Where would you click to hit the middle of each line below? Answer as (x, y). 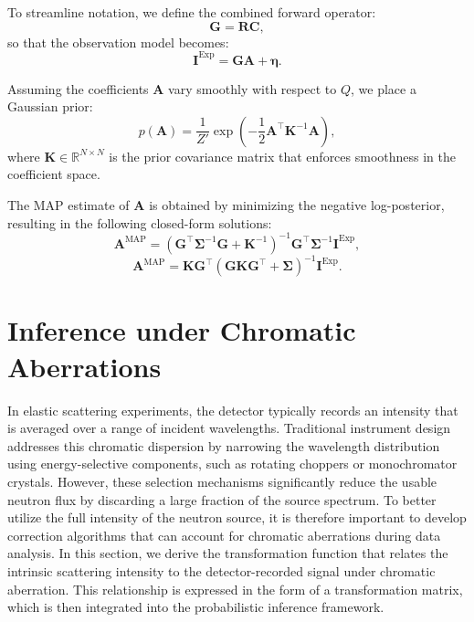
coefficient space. (54, 174)
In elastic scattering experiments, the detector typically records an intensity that (233, 410)
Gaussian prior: (50, 106)
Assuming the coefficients (78, 88)
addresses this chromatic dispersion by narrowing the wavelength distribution (224, 445)
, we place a (384, 88)
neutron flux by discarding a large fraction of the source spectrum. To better (222, 499)
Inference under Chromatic (182, 330)
